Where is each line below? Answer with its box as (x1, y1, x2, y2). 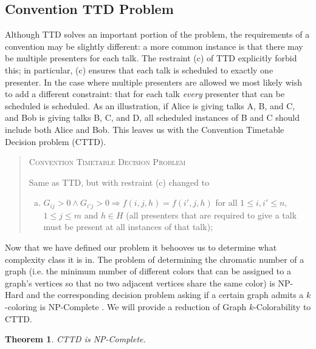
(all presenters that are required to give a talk (126, 208, 297, 221)
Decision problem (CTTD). (5, 135, 106, 147)
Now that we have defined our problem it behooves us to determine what (5, 240, 277, 253)
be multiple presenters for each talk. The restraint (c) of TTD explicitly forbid (5, 52, 297, 64)
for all (215, 196, 238, 209)
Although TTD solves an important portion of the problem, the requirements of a (5, 28, 310, 41)
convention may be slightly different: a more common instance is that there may (5, 39, 303, 52)
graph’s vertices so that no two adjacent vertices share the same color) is (5, 276, 275, 289)
